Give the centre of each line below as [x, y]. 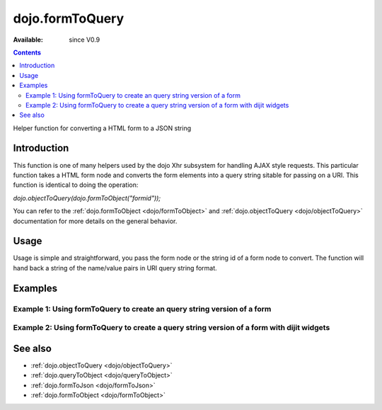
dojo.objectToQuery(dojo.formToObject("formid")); [87, 198]
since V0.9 [85, 40]
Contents [27, 52]
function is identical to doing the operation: [76, 185]
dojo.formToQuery [69, 18]
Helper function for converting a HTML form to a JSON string [102, 128]
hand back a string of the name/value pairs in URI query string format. [115, 268]
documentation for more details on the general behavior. [95, 221]
